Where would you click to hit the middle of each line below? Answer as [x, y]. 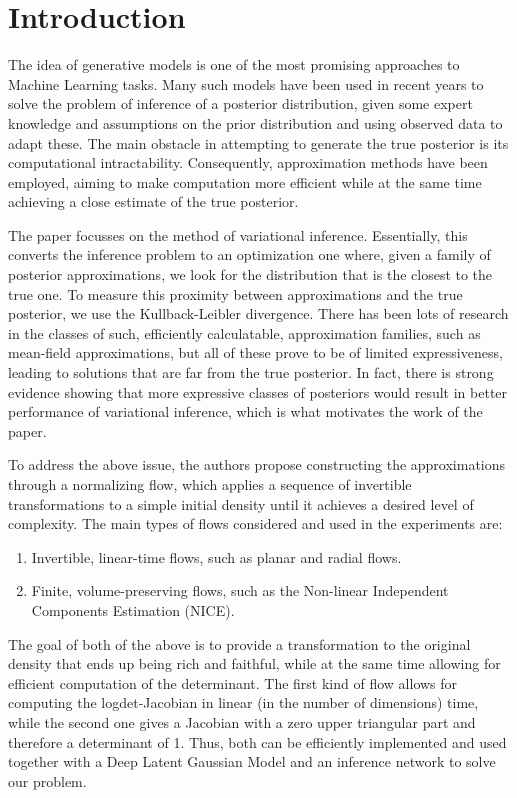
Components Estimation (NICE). [133, 609]
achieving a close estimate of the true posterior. [153, 201]
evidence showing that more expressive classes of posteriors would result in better [258, 391]
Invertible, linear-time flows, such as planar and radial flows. [216, 556]
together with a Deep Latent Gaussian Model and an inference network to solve [252, 761]
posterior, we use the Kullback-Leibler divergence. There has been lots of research [258, 313]
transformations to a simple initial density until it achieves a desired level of [241, 503]
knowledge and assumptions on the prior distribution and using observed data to [255, 122]
